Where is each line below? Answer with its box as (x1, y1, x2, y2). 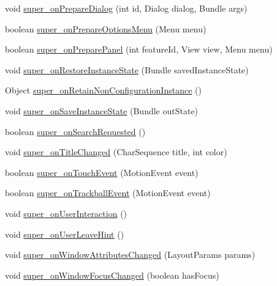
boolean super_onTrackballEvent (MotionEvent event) (5, 186, 211, 199)
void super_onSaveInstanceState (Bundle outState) (5, 104, 199, 117)
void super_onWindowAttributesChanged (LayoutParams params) (5, 248, 256, 261)
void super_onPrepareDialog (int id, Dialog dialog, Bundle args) (5, 2, 248, 14)
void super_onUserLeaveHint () (5, 227, 124, 240)
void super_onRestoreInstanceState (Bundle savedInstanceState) (5, 63, 249, 76)
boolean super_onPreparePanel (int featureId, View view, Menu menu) (5, 43, 273, 56)
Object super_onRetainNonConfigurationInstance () (5, 84, 202, 97)
